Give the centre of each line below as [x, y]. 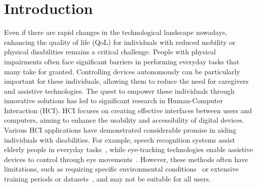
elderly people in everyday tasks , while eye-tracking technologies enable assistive [128, 149]
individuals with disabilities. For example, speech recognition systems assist [119, 139]
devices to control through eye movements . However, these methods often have [126, 159]
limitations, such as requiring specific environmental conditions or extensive [121, 169]
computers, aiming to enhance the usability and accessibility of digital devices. [124, 120]
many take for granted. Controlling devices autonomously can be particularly [122, 71]
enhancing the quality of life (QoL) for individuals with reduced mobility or [120, 42]
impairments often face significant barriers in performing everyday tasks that [122, 61]
